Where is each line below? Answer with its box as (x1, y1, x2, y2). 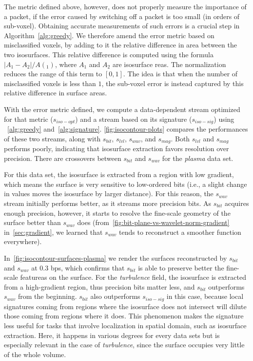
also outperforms (90, 291, 140, 301)
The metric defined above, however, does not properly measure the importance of (4, 1, 247, 11)
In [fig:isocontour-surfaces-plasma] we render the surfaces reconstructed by (4, 252, 227, 263)
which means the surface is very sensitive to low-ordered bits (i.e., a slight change (4, 179, 247, 189)
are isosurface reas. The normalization (112, 59, 226, 69)
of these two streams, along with (4, 133, 101, 143)
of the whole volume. (4, 349, 66, 359)
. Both (171, 133, 190, 143)
